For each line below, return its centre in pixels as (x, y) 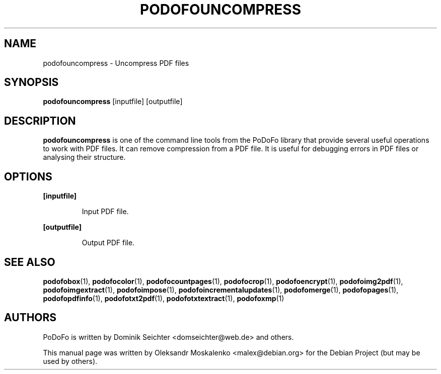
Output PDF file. (108, 243)
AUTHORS (30, 318)
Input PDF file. (105, 212)
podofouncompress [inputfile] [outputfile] (113, 102)
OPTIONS (28, 176)
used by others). (70, 361)
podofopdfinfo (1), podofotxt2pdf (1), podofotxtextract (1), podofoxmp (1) (164, 298)
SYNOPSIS (31, 82)
